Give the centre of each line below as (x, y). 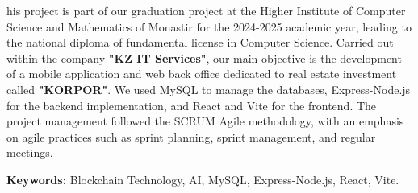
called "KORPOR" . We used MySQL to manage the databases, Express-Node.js (209, 89)
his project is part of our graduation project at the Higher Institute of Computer (206, 10)
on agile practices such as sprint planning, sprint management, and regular (191, 136)
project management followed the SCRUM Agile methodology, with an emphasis (205, 121)
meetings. (30, 152)
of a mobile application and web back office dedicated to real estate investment (202, 74)
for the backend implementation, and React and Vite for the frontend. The (192, 105)
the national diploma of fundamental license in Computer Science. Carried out (200, 42)
